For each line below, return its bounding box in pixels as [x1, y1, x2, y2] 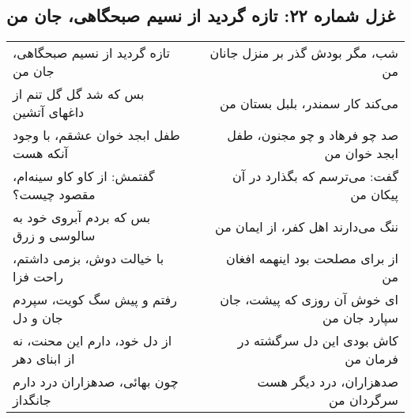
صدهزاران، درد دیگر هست [257, 372, 398, 391]
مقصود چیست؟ [13, 185, 96, 204]
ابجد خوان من [324, 144, 398, 163]
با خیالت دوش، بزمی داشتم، [13, 249, 164, 268]
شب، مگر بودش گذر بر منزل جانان [209, 43, 398, 62]
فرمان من [345, 349, 398, 368]
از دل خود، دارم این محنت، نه [13, 331, 172, 350]
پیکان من [350, 185, 398, 204]
